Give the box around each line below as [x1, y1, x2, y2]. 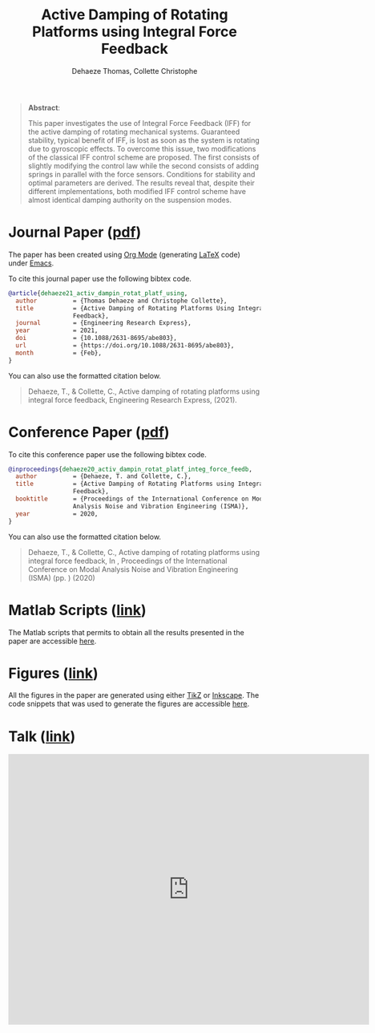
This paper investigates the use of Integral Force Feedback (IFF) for [27, 118, 252, 128]
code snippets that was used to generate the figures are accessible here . [8, 699, 250, 709]
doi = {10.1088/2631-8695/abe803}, [15, 334, 178, 342]
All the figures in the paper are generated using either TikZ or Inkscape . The [8, 691, 260, 700]
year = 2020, [15, 509, 99, 518]
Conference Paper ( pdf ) [8, 423, 170, 441]
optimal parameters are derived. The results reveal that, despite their [27, 178, 255, 188]
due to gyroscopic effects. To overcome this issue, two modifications [27, 144, 256, 153]
